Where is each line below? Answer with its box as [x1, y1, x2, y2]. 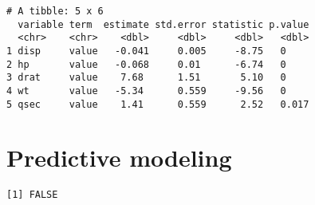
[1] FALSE [6, 189, 58, 201]
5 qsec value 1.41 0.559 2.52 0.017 [6, 98, 309, 110]
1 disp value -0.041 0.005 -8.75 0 [6, 45, 286, 57]
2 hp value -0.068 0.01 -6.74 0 [6, 58, 286, 70]
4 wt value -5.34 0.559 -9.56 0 [6, 85, 286, 97]
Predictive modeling [6, 141, 232, 174]
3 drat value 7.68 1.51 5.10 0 [6, 72, 286, 84]
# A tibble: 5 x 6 [6, 6, 104, 17]
